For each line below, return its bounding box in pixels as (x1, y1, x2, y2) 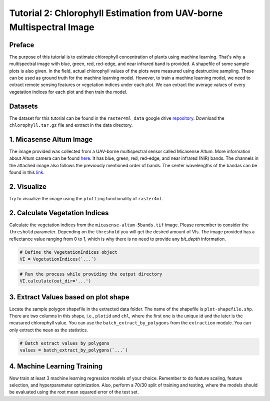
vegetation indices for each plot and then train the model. (9, 89, 127, 95)
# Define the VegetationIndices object (19, 249, 117, 255)
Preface (9, 41, 34, 49)
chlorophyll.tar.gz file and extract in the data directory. (9, 122, 133, 128)
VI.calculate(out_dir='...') (19, 278, 91, 284)
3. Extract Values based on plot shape (9, 293, 129, 301)
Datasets (9, 102, 38, 110)
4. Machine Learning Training (9, 362, 102, 370)
